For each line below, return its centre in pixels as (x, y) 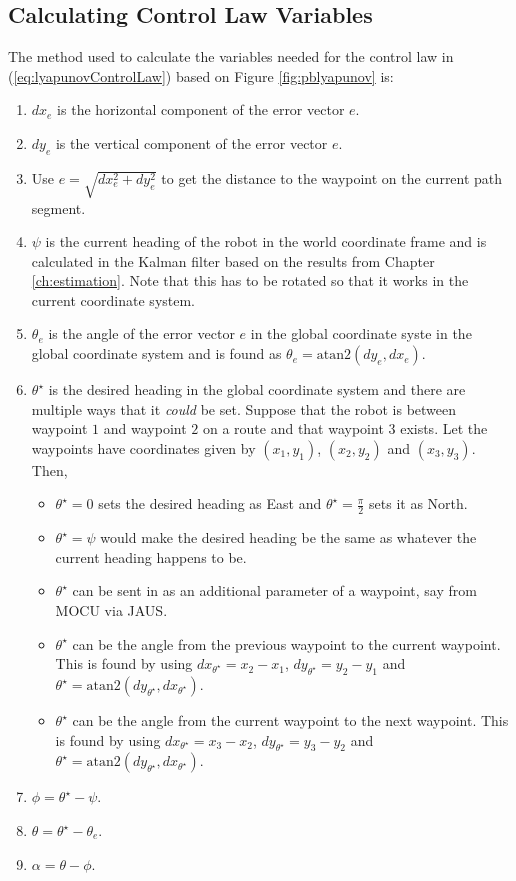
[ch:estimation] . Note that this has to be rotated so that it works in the (250, 280)
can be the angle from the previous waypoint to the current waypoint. (286, 643)
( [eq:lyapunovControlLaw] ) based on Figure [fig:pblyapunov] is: (201, 75)
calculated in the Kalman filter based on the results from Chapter (233, 260)
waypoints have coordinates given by (143, 447)
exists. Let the (444, 428)
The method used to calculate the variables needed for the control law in (231, 56)
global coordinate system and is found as (156, 353)
